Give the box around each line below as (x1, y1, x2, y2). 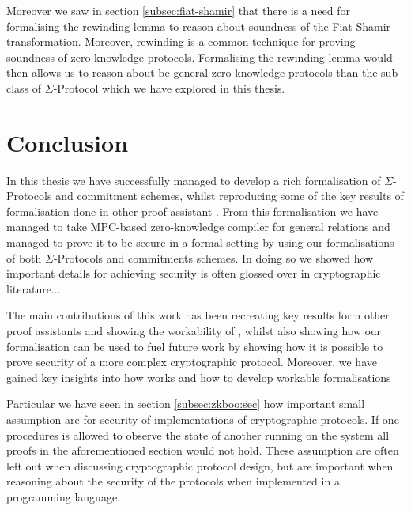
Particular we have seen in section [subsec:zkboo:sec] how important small (6, 395, 365, 412)
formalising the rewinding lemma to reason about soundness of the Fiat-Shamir (6, 17, 391, 34)
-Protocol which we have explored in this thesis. (53, 79, 285, 96)
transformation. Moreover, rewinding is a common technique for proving (6, 33, 356, 50)
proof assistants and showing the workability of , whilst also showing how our (6, 323, 382, 339)
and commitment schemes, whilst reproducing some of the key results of (55, 187, 404, 204)
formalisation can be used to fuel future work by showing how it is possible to (6, 338, 383, 354)
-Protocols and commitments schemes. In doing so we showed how (53, 249, 374, 266)
